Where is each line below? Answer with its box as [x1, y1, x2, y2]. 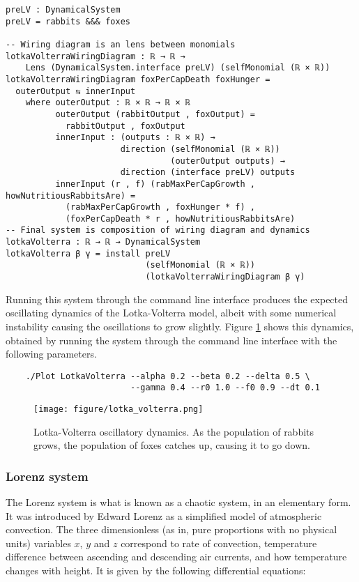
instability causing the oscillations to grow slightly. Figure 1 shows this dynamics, [6, 319, 354, 333]
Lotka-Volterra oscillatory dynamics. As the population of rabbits [33, 424, 314, 438]
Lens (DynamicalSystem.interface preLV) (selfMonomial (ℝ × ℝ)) [25, 63, 330, 73]
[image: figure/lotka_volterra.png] [33, 404, 204, 415]
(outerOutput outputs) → [170, 155, 285, 166]
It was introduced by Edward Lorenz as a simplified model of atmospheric [6, 508, 322, 523]
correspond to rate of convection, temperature [121, 535, 317, 550]
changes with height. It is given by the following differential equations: [6, 563, 306, 578]
